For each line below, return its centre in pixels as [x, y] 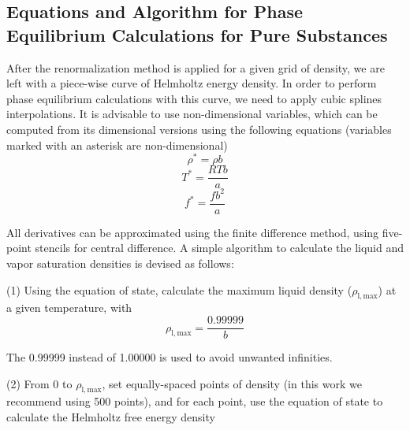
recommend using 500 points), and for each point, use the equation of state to [195, 401]
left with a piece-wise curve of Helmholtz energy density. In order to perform [192, 83]
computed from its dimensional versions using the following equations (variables [199, 129]
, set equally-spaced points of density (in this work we [232, 383]
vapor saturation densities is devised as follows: [120, 263]
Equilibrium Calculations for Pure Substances [197, 34]
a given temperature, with [69, 308]
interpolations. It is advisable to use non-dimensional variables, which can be [192, 114]
